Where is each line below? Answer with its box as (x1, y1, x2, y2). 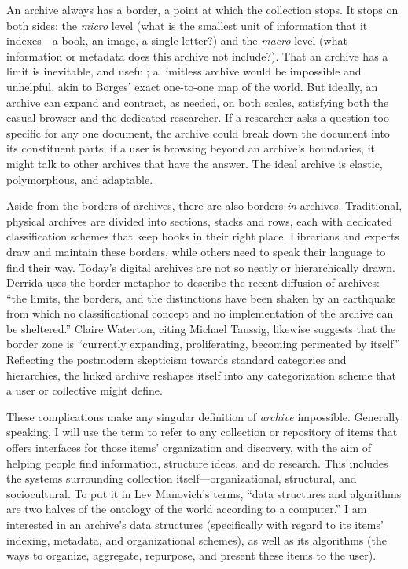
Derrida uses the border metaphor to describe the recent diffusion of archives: (6, 274, 380, 291)
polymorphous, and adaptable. (6, 171, 153, 187)
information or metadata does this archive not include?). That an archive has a (6, 47, 388, 64)
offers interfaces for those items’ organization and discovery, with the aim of (6, 439, 372, 456)
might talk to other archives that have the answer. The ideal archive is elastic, (6, 155, 383, 171)
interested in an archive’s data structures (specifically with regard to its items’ (6, 516, 384, 532)
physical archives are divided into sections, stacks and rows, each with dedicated (6, 212, 393, 229)
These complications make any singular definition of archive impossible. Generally (6, 408, 401, 424)
